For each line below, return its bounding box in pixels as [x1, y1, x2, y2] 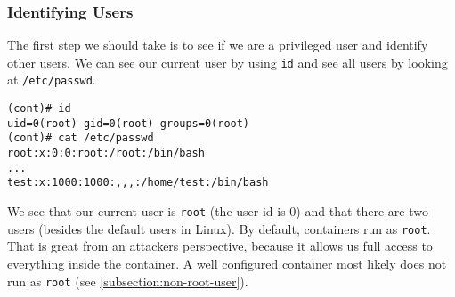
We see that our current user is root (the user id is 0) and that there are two [7, 202, 428, 221]
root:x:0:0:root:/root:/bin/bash [7, 147, 205, 160]
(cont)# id [7, 102, 71, 116]
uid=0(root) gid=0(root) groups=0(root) [7, 116, 250, 130]
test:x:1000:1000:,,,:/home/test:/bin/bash [7, 176, 269, 189]
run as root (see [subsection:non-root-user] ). [7, 271, 248, 290]
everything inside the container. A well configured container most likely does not [7, 253, 447, 272]
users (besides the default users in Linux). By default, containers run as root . [7, 219, 431, 237]
